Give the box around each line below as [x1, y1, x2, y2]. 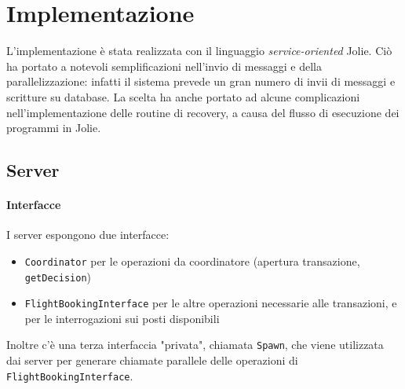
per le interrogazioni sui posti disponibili [24, 310, 220, 326]
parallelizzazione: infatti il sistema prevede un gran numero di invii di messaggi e [6, 73, 396, 90]
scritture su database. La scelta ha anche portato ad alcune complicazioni [6, 88, 360, 105]
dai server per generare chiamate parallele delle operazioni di [6, 352, 298, 369]
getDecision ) [24, 268, 91, 284]
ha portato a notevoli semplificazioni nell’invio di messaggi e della [6, 57, 322, 74]
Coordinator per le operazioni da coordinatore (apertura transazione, [24, 252, 360, 269]
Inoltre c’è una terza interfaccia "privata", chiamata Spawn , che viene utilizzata [6, 336, 384, 353]
